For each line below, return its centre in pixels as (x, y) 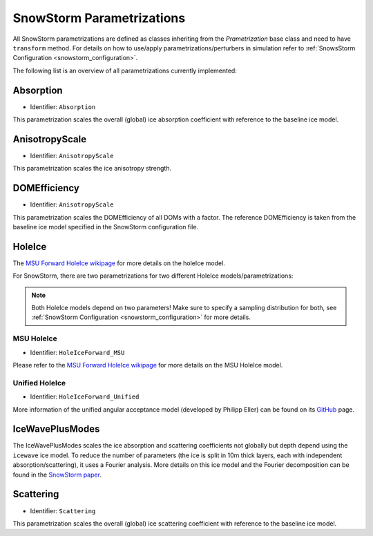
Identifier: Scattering (63, 510)
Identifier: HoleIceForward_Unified (85, 396)
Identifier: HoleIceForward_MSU (77, 352)
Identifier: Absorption (63, 106)
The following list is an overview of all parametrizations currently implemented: (125, 70)
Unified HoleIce (39, 383)
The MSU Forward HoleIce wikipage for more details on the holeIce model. (119, 263)
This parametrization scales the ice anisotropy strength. (92, 169)
